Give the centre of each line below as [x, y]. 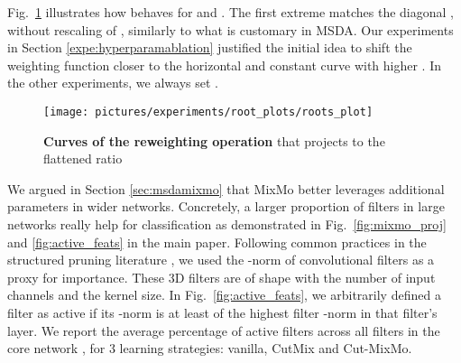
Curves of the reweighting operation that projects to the [214, 140]
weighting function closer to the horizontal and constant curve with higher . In [224, 65]
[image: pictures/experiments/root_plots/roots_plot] [208, 112]
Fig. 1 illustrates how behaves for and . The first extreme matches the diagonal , [230, 12]
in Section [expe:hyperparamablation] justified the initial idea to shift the [210, 47]
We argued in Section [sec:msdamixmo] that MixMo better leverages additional [226, 188]
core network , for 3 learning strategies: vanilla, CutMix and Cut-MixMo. [210, 348]
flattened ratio [83, 158]
